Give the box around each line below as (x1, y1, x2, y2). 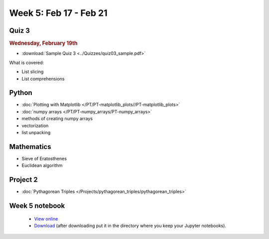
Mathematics (9, 142, 51, 151)
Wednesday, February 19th (9, 40, 78, 47)
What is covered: (9, 60, 44, 66)
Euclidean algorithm (21, 162, 63, 168)
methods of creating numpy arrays (21, 116, 93, 122)
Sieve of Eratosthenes (21, 156, 67, 161)
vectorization (21, 122, 49, 129)
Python (9, 88, 32, 97)
